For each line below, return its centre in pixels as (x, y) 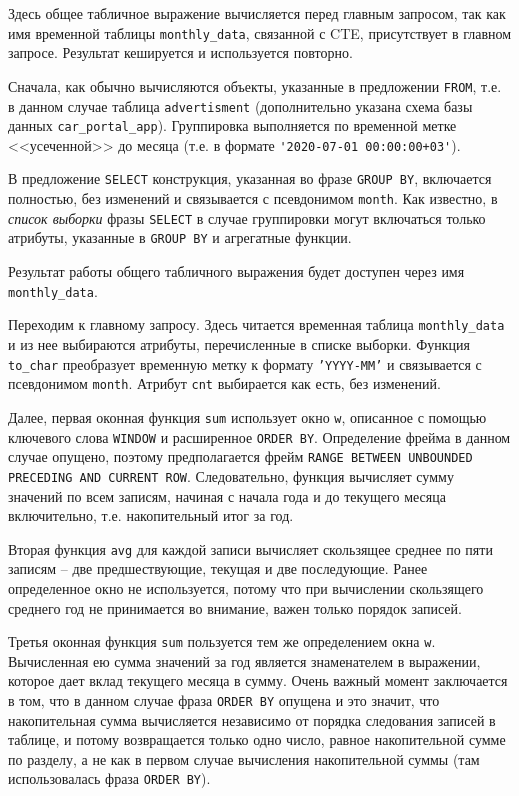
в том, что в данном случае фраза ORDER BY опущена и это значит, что (224, 700)
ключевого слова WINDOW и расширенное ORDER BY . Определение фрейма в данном (259, 436)
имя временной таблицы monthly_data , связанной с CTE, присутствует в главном (260, 32)
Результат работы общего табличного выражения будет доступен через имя (236, 271)
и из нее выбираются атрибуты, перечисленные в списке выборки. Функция (239, 344)
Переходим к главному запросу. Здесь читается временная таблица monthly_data (256, 324)
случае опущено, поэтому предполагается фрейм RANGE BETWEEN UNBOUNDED (240, 456)
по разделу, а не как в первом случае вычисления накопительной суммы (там (244, 758)
